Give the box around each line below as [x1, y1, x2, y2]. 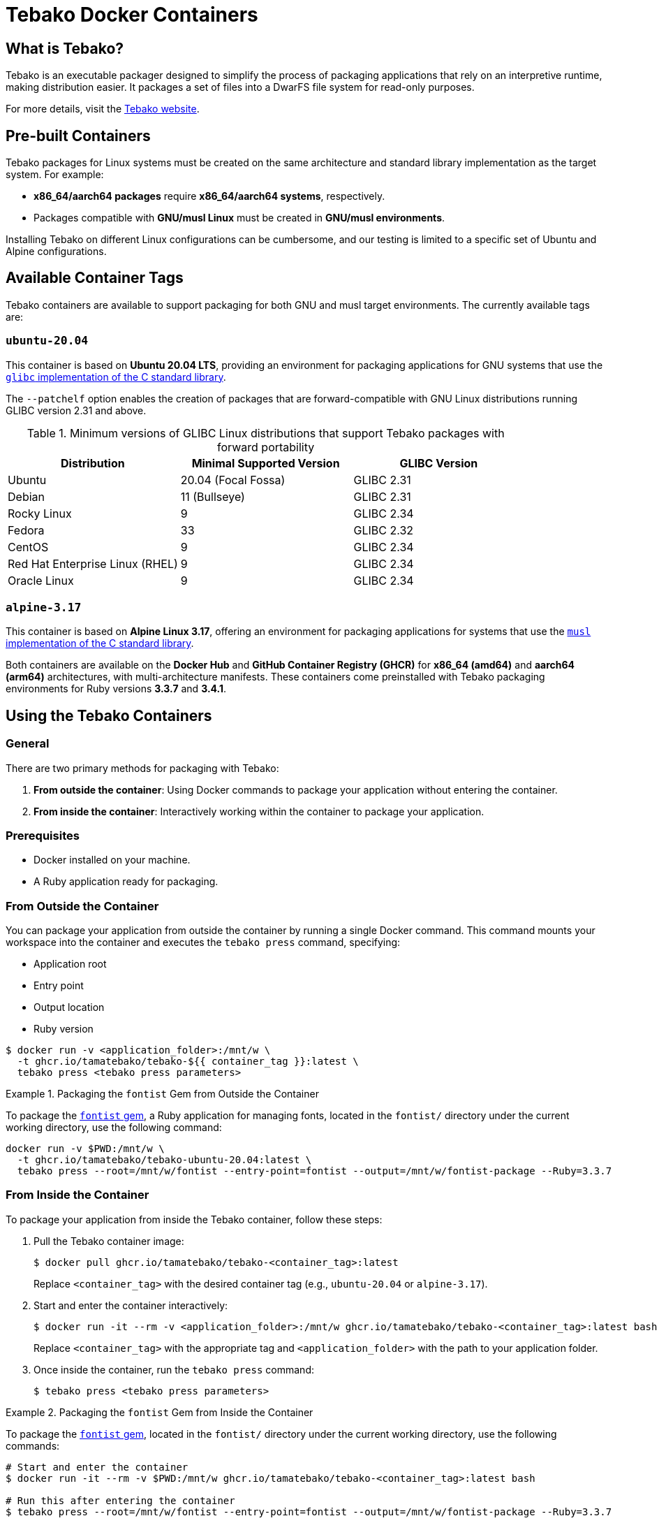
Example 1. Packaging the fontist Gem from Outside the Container [6, 1088, 319, 1100]
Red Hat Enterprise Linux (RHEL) [8, 556, 178, 571]
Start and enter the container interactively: [34, 1299, 228, 1311]
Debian [8, 489, 45, 504]
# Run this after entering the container [6, 1494, 235, 1506]
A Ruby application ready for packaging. [34, 875, 219, 888]
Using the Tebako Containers [6, 706, 212, 724]
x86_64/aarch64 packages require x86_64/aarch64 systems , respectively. [34, 190, 385, 203]
